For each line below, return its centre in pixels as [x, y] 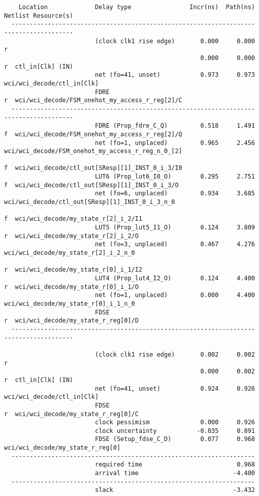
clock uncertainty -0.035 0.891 [175, 431]
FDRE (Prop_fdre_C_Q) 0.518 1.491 [175, 126]
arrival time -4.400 [175, 473]
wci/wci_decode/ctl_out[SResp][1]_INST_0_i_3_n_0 [90, 202]
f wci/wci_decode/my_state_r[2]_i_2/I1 [73, 219]
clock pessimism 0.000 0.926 [175, 422]
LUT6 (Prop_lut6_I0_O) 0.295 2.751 [175, 177]
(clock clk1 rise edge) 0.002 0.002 [175, 354]
